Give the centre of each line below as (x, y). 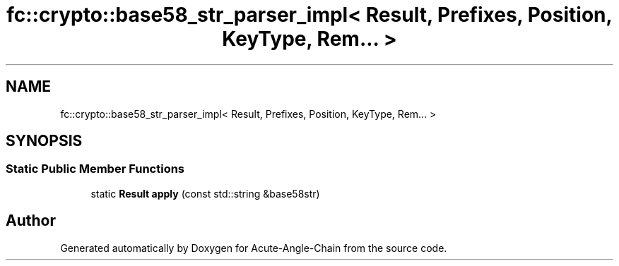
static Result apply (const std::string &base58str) (205, 193)
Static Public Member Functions (95, 169)
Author (31, 221)
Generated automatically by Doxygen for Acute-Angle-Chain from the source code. (254, 248)
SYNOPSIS (44, 141)
